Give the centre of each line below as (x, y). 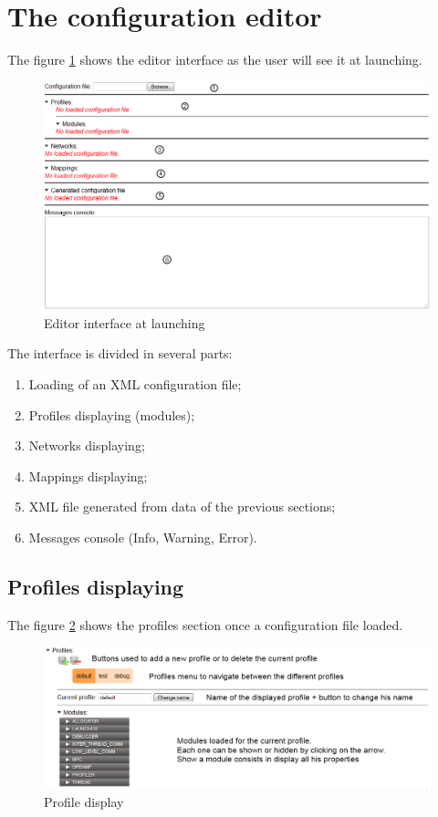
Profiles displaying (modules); (112, 414)
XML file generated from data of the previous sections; (182, 507)
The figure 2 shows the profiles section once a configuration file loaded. (205, 624)
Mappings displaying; (88, 476)
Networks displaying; (87, 445)
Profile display (84, 802)
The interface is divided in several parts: (120, 353)
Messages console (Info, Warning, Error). (143, 537)
